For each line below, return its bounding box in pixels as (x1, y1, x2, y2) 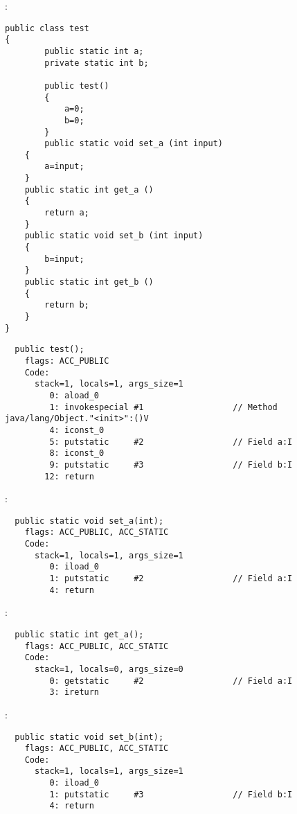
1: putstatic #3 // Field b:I (49, 789, 293, 799)
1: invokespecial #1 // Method (49, 402, 278, 412)
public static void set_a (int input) (44, 139, 223, 149)
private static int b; (44, 57, 149, 68)
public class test (5, 23, 89, 33)
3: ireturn (49, 687, 100, 698)
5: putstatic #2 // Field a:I (49, 436, 293, 447)
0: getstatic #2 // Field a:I (49, 675, 293, 686)
